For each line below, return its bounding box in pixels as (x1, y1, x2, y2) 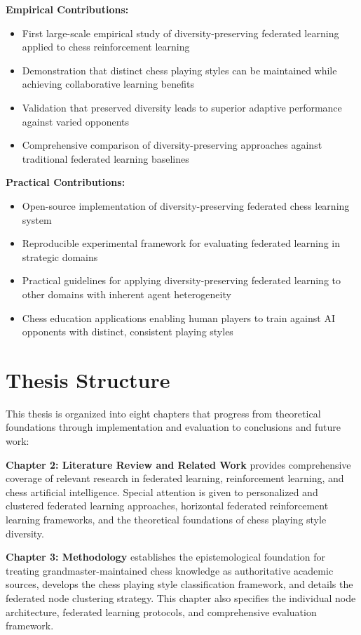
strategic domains (22, 249, 98, 264)
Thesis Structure (6, 365, 170, 394)
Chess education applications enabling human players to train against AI (22, 310, 335, 325)
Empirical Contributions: (6, 2, 129, 16)
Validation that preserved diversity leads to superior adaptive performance (22, 100, 342, 114)
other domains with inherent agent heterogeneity (22, 286, 231, 301)
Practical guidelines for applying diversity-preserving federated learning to (22, 273, 341, 288)
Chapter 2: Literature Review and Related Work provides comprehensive (6, 457, 351, 472)
